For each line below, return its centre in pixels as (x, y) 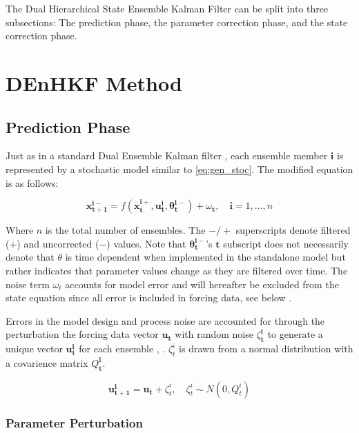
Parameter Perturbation (74, 422)
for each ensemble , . (122, 349)
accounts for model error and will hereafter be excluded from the (202, 284)
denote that (30, 257)
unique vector (34, 349)
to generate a (295, 334)
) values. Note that (146, 243)
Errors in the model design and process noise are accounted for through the (165, 320)
